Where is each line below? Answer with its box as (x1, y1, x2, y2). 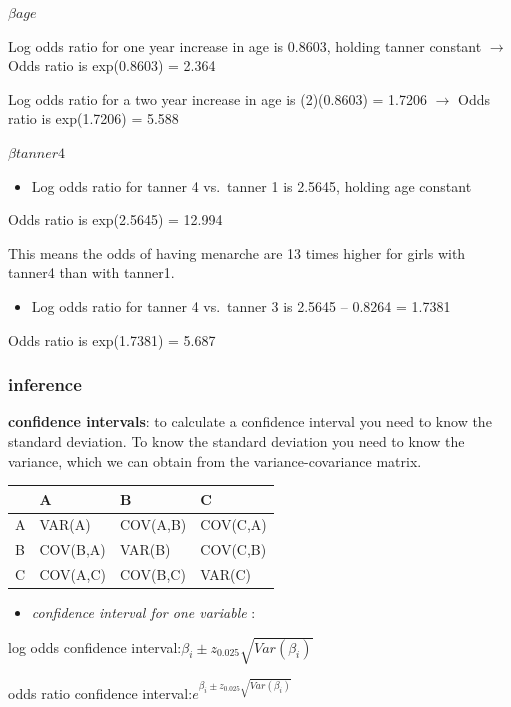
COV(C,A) (200, 514, 267, 535)
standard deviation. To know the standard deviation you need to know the (8, 430, 465, 451)
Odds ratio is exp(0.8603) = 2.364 (8, 55, 216, 76)
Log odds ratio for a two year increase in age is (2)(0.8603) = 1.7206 (8, 88, 427, 109)
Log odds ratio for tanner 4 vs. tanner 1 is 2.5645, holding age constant (31, 175, 472, 196)
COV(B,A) (39, 539, 106, 560)
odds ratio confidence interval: (8, 683, 193, 704)
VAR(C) (200, 564, 252, 585)
